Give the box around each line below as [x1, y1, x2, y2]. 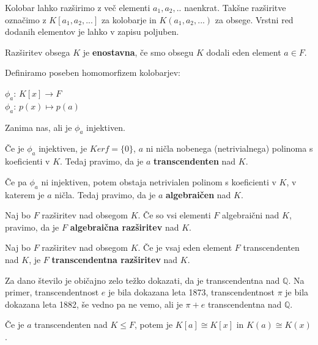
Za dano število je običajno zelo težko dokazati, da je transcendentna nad [5, 273, 280, 286]
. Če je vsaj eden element [138, 241, 232, 254]
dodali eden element [206, 45, 281, 58]
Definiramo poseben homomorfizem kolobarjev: [5, 66, 181, 79]
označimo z [5, 13, 46, 26]
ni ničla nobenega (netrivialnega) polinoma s [146, 142, 313, 155]
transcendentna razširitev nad [51, 253, 178, 265]
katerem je [5, 188, 45, 201]
